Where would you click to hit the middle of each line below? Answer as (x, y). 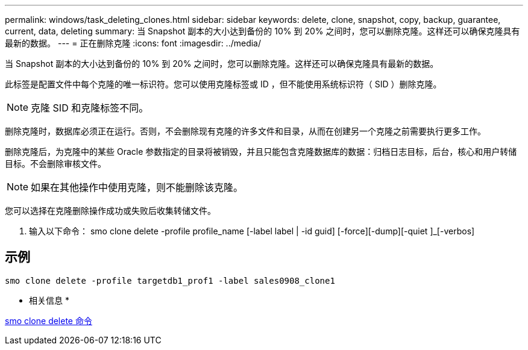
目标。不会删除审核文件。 (55, 164)
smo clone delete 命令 (49, 320)
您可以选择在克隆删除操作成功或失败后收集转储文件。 (110, 211)
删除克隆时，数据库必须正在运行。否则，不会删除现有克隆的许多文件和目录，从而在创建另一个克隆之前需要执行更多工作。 (245, 131)
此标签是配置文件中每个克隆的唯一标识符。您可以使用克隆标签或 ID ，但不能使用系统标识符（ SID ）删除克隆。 (223, 84)
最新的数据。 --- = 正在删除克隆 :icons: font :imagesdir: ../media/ (133, 43)
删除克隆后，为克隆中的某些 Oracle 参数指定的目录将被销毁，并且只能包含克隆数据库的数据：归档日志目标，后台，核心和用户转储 (261, 152)
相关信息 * (49, 300)
